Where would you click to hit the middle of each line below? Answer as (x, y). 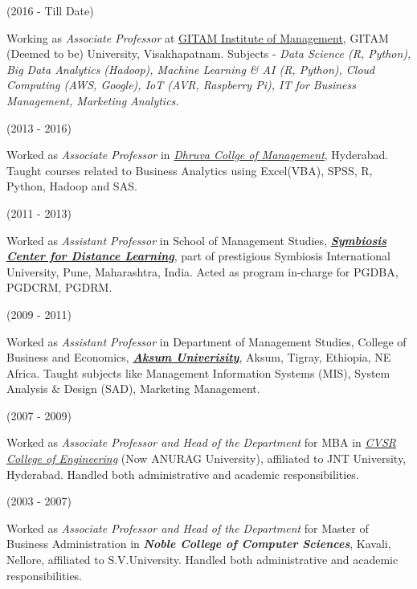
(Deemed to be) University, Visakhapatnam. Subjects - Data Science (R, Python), (209, 53)
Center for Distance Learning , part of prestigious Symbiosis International (198, 256)
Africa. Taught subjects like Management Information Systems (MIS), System (198, 372)
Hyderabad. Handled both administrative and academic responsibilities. (183, 474)
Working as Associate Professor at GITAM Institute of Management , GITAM (198, 37)
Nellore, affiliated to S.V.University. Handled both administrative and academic (202, 560)
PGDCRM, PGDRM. (59, 287)
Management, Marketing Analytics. (93, 100)
